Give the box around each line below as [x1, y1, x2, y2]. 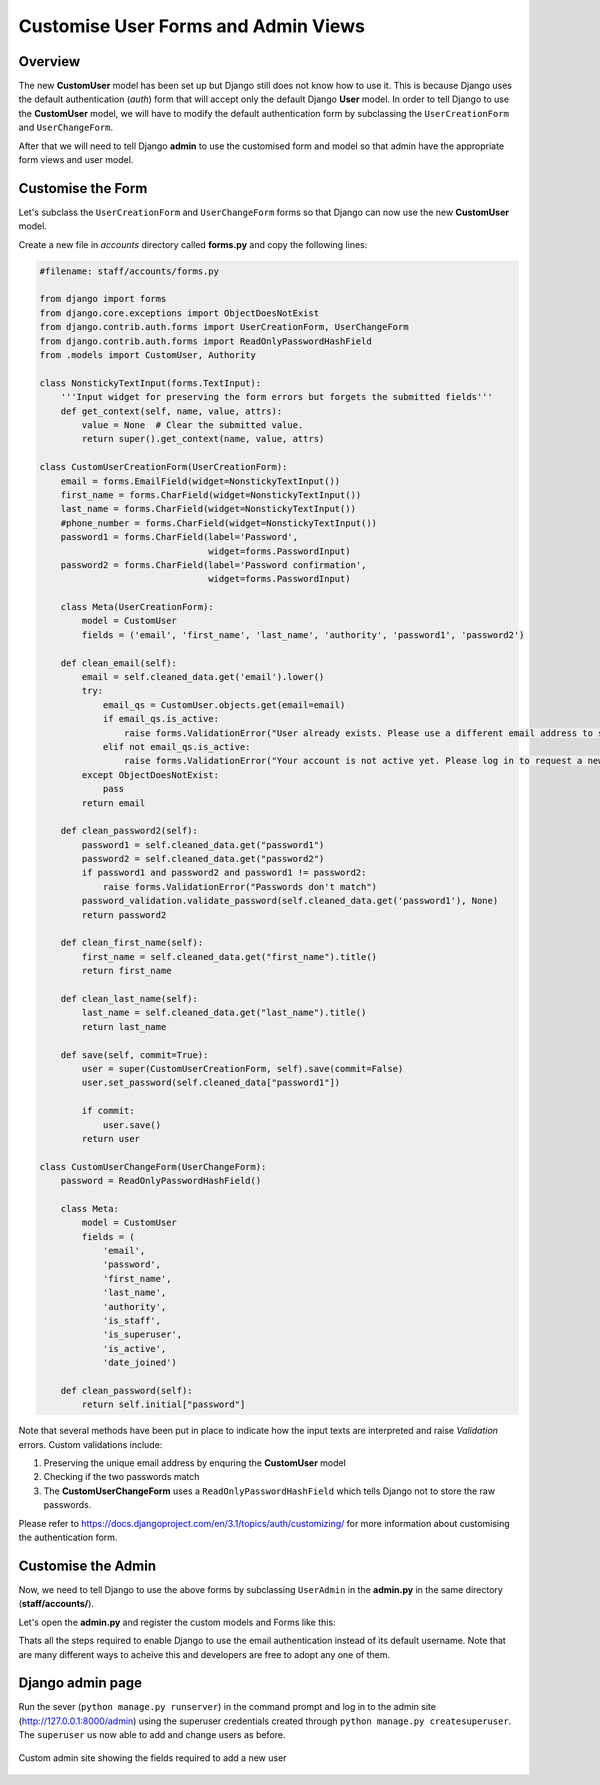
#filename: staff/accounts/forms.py [39, 265, 220, 277]
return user [81, 1133, 140, 1144]
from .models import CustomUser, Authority [39, 350, 257, 361]
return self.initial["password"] [81, 1399, 246, 1410]
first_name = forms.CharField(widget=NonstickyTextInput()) [60, 489, 362, 500]
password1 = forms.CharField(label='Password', [60, 531, 299, 543]
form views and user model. [18, 154, 134, 166]
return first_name [81, 965, 172, 977]
